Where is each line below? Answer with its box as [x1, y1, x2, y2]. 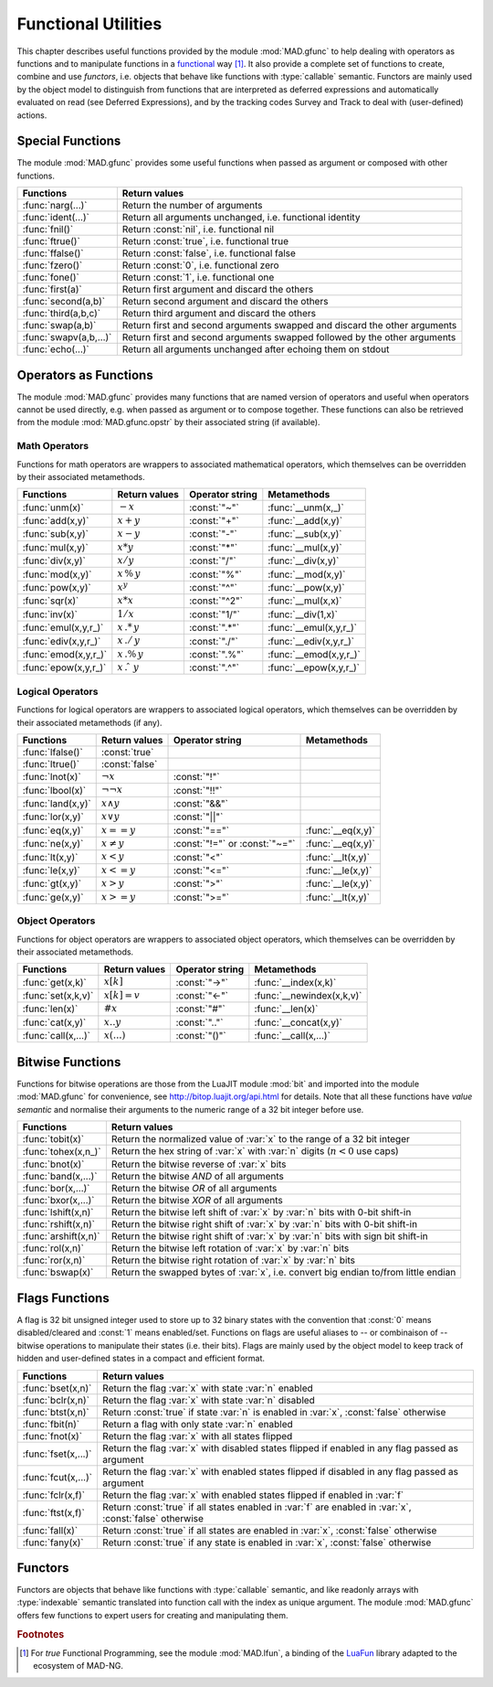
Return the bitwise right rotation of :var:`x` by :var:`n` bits [110, 1254, 356, 1266]
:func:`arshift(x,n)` [22, 1230, 100, 1243]
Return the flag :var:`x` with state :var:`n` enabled [101, 1382, 314, 1394]
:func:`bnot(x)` [22, 1158, 85, 1170]
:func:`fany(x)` [22, 1536, 84, 1549]
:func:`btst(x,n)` [22, 1405, 90, 1418]
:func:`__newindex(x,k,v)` [254, 989, 362, 1002]
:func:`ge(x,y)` [22, 891, 84, 903]
